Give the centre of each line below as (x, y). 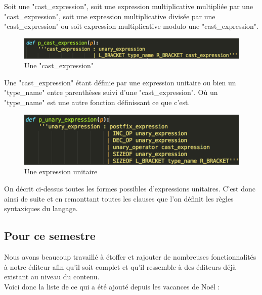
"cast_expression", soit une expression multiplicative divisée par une (110, 16)
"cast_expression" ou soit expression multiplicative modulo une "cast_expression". (131, 26)
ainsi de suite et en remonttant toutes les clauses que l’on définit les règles (119, 198)
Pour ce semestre (50, 236)
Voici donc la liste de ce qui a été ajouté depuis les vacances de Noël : (112, 286)
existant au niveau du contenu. (52, 277)
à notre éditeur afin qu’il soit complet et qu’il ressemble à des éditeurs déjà (120, 266)
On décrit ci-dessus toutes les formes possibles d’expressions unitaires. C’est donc (130, 189)
